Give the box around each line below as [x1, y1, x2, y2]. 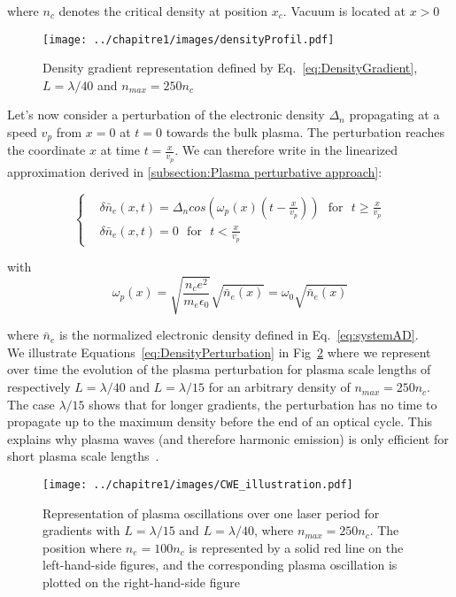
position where [43, 538, 122, 556]
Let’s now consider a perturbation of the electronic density [7, 105, 325, 124]
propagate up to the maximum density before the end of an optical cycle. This [7, 412, 433, 431]
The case [7, 394, 55, 413]
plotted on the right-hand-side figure [43, 573, 241, 592]
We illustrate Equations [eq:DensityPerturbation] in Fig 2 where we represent [7, 342, 431, 361]
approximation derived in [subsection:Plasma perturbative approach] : [7, 162, 383, 180]
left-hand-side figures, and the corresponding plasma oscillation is [43, 555, 398, 574]
